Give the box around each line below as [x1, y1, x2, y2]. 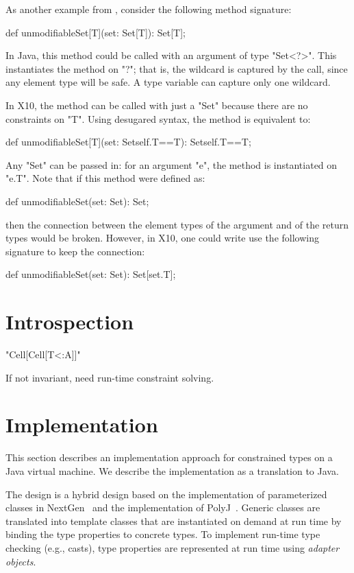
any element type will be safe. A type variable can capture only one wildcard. [5, 75, 331, 89]
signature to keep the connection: [5, 244, 145, 258]
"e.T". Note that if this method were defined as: [5, 171, 205, 185]
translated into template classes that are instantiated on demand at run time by [5, 513, 342, 528]
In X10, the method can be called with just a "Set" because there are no [5, 97, 308, 112]
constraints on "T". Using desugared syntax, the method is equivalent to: [5, 111, 311, 126]
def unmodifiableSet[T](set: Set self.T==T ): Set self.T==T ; [5, 135, 251, 149]
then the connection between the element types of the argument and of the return [5, 217, 349, 231]
